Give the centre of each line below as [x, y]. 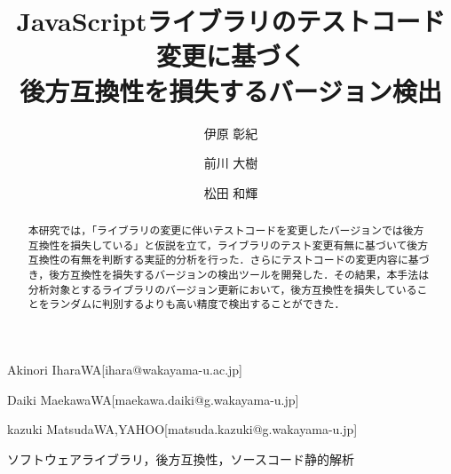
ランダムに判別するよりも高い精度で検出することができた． [197, 304]
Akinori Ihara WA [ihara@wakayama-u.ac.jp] [125, 370]
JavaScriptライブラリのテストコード [231, 21]
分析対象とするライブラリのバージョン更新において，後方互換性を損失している [222, 289]
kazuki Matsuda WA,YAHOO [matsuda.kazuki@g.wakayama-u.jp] [182, 429]
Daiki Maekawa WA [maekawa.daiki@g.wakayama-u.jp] [153, 399]
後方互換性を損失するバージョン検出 [231, 90]
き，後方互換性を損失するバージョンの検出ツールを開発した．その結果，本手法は [229, 275]
